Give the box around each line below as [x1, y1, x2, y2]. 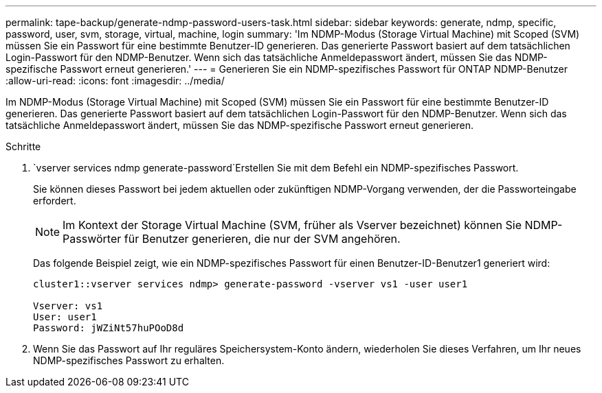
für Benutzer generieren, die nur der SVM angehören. [124, 232, 401, 246]
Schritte [5, 141, 41, 152]
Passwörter [63, 232, 122, 246]
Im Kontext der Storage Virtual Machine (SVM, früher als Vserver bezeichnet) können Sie [63, 218, 522, 232]
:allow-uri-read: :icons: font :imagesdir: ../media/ [5, 75, 225, 86]
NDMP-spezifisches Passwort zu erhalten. [33, 355, 225, 366]
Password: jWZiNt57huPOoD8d [33, 322, 184, 333]
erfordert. [33, 195, 76, 206]
